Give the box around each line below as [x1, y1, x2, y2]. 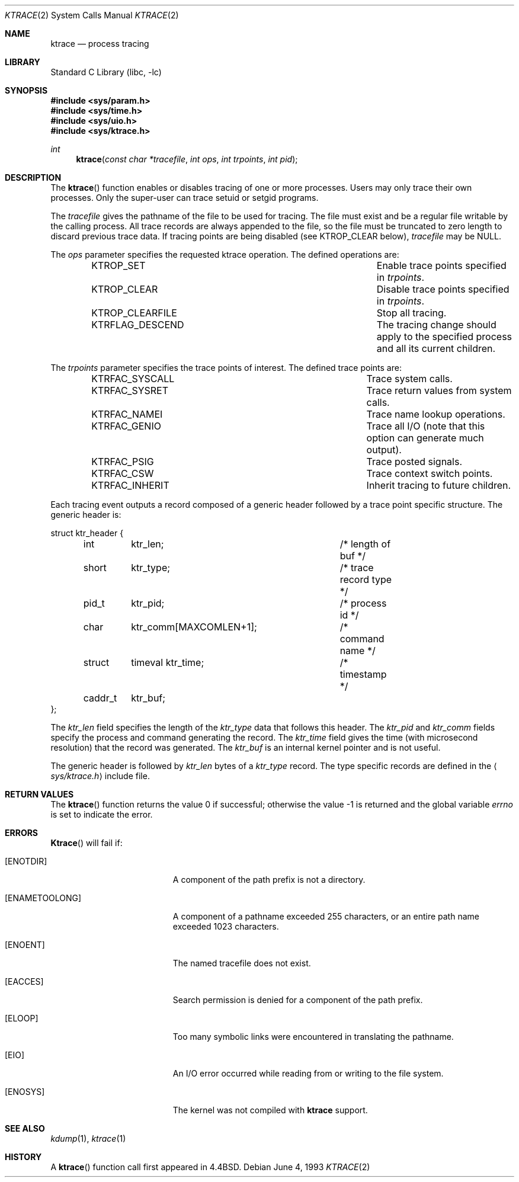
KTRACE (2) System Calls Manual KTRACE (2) [5, 10, 179, 20]
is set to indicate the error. [50, 809, 153, 819]
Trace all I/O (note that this [366, 420, 485, 432]
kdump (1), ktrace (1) [50, 1133, 126, 1143]
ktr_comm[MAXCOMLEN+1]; [131, 621, 257, 633]
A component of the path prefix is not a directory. [172, 875, 366, 885]
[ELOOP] [5, 1013, 39, 1023]
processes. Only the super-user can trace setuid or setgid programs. [50, 193, 319, 203]
